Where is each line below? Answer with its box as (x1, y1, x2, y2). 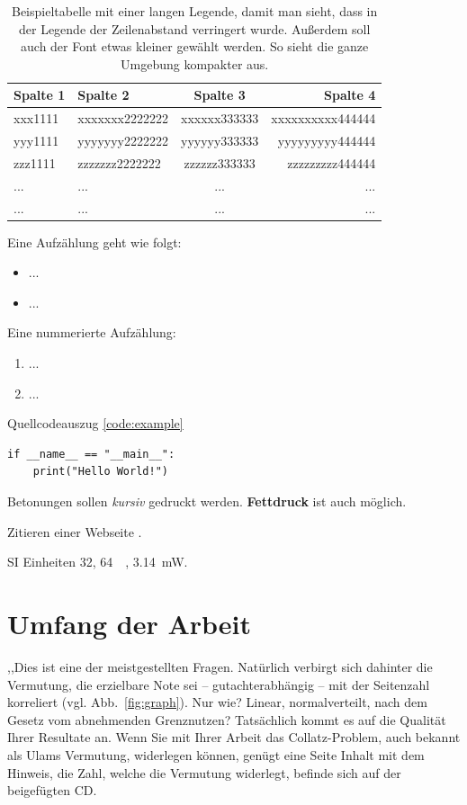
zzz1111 (13, 153, 56, 172)
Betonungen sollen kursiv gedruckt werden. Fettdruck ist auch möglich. (7, 492, 407, 511)
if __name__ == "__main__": (7, 447, 175, 461)
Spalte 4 (324, 85, 376, 104)
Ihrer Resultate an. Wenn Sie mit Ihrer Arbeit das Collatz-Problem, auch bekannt (7, 728, 461, 747)
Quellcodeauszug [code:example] (7, 414, 184, 433)
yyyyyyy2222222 (77, 131, 168, 150)
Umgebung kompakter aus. (121, 54, 269, 73)
